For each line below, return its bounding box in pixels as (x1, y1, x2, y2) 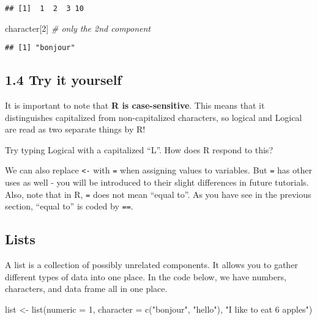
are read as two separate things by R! (5, 123, 146, 136)
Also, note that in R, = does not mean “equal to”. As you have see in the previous (5, 187, 311, 200)
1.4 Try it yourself (5, 70, 122, 89)
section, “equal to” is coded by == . (5, 200, 133, 213)
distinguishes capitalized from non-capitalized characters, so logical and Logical (5, 111, 302, 123)
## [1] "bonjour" (5, 43, 75, 53)
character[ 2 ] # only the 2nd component (5, 21, 151, 34)
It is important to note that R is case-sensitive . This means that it (5, 99, 265, 112)
